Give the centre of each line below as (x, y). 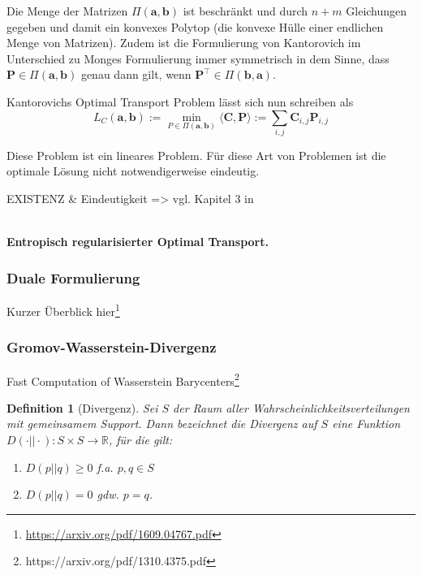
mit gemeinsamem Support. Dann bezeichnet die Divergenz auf (162, 424)
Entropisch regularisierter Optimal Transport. (138, 242)
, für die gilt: (140, 439)
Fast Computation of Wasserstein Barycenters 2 (123, 379)
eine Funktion (366, 424)
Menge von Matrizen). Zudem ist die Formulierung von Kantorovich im (184, 43)
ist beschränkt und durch (245, 11)
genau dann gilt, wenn (136, 74)
